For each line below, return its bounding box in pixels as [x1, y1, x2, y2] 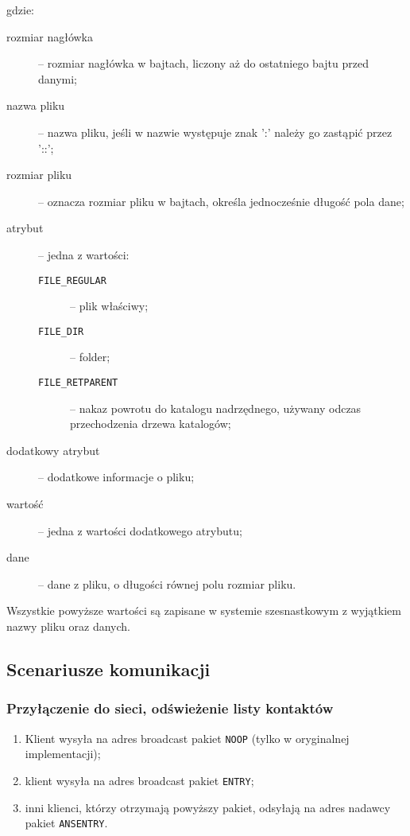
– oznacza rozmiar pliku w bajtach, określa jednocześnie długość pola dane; [38, 192, 404, 209]
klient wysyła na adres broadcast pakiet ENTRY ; [25, 772, 254, 788]
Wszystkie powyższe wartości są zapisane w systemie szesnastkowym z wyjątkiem [6, 602, 401, 619]
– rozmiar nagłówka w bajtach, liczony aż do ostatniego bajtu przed [38, 55, 369, 72]
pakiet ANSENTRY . [25, 815, 108, 831]
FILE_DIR [38, 325, 84, 337]
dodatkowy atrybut [6, 441, 100, 458]
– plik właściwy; [70, 297, 149, 314]
